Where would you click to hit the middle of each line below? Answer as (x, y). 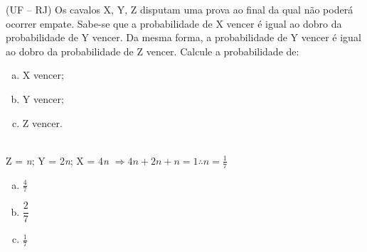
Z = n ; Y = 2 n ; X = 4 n (57, 160)
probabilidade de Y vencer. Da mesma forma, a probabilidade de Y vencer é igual (183, 37)
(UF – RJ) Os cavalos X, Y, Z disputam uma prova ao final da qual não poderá (180, 9)
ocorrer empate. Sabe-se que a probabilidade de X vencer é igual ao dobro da (174, 23)
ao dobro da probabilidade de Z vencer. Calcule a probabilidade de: (153, 51)
